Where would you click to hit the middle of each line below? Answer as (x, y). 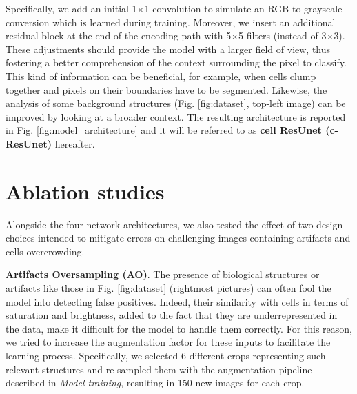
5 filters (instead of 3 (283, 36)
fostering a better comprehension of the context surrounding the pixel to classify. (176, 62)
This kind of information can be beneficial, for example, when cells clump (161, 76)
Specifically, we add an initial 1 (71, 8)
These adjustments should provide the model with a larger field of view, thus (168, 49)
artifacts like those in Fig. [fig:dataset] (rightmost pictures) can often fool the (169, 288)
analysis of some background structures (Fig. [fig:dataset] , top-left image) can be (176, 103)
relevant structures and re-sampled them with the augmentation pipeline (159, 369)
